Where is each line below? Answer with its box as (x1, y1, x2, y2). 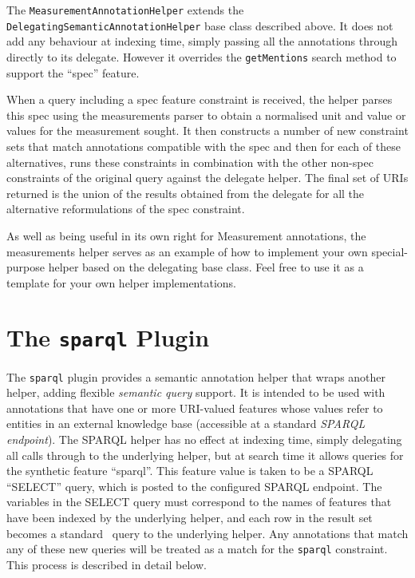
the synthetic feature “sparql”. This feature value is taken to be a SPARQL (6, 462, 373, 479)
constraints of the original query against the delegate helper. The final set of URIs (6, 169, 409, 186)
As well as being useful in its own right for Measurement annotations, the (6, 227, 366, 243)
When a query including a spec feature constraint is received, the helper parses (6, 91, 393, 108)
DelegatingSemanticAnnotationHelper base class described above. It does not (6, 17, 393, 34)
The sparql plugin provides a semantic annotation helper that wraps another (6, 368, 386, 385)
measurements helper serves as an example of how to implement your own (6, 243, 368, 259)
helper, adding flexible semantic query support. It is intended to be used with (6, 384, 385, 401)
